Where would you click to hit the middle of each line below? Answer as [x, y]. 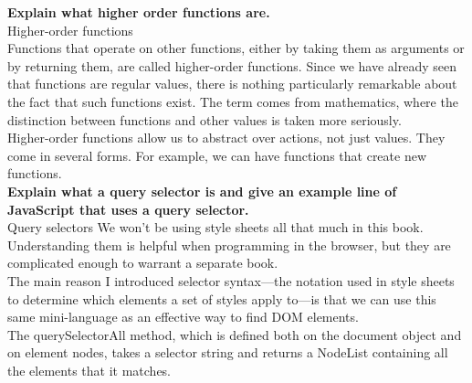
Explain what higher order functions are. [139, 12]
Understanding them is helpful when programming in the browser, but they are [229, 245]
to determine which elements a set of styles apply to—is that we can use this [222, 298]
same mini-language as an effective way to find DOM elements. [183, 317]
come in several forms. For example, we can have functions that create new [217, 155]
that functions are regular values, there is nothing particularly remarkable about [232, 84]
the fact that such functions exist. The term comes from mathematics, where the [233, 101]
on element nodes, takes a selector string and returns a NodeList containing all [228, 352]
